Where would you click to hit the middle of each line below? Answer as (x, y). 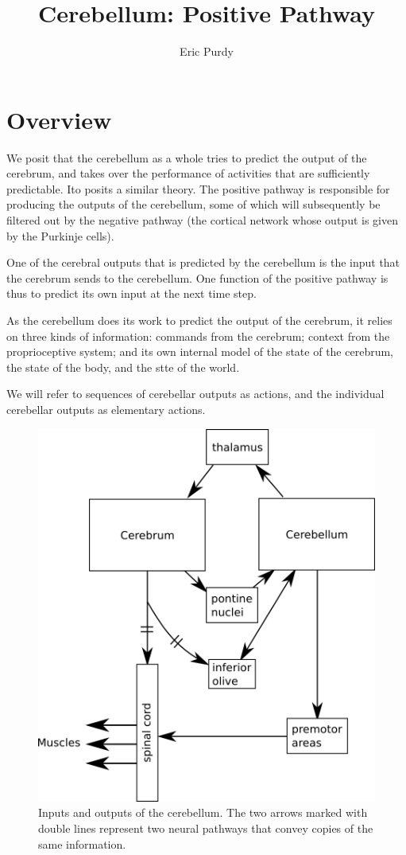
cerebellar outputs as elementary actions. (106, 409)
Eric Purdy (207, 51)
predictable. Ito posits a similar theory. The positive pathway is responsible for (198, 188)
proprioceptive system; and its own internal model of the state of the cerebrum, (200, 351)
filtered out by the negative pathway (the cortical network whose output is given (202, 220)
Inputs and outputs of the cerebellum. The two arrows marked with (203, 812)
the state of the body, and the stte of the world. (123, 367)
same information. (82, 843)
